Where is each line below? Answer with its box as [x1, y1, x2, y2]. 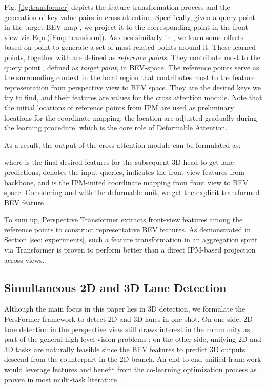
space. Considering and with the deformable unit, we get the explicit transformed [4, 187, 260, 198]
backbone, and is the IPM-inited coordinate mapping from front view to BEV [4, 177, 249, 187]
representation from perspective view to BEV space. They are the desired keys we [4, 82, 261, 92]
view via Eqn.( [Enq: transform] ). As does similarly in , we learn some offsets [4, 31, 243, 42]
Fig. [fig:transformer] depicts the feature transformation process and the [4, 2, 230, 12]
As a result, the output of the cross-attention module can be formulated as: [4, 139, 241, 150]
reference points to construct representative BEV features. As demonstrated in [4, 224, 251, 235]
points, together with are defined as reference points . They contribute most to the [4, 51, 260, 62]
